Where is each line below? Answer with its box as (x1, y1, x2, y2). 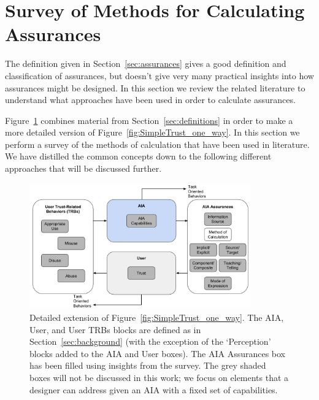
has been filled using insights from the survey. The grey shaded (29, 359, 266, 372)
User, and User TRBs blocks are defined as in (29, 323, 201, 336)
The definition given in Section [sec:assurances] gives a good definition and (5, 57, 286, 70)
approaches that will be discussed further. (5, 162, 162, 175)
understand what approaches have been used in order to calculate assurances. (5, 93, 296, 106)
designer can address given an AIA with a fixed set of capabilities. (29, 383, 278, 396)
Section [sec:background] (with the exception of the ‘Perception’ (29, 335, 271, 348)
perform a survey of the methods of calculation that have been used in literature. (5, 137, 310, 150)
